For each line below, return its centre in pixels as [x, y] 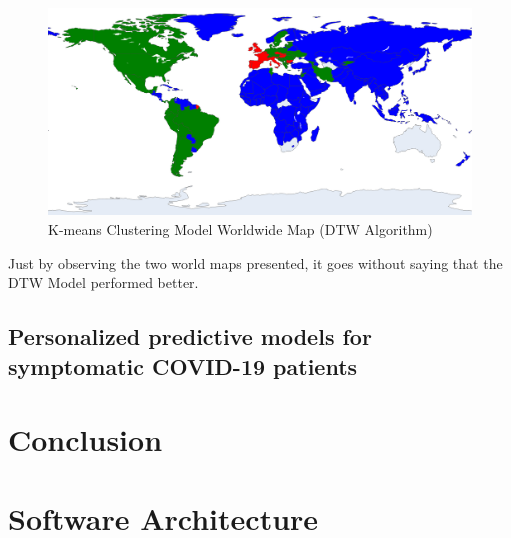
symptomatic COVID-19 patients [183, 365]
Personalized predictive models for [190, 336]
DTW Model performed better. [103, 282]
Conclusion [85, 439]
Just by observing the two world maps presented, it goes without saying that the [255, 262]
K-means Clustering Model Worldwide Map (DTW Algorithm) [240, 229]
